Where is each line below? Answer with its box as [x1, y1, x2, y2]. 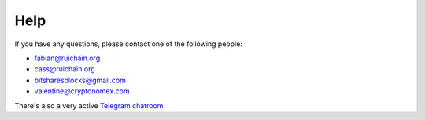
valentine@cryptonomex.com [34, 86, 130, 96]
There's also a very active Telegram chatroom [14, 100, 164, 110]
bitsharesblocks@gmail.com [34, 75, 126, 85]
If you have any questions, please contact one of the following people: [14, 39, 243, 49]
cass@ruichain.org [34, 64, 96, 74]
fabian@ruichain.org [34, 53, 101, 63]
